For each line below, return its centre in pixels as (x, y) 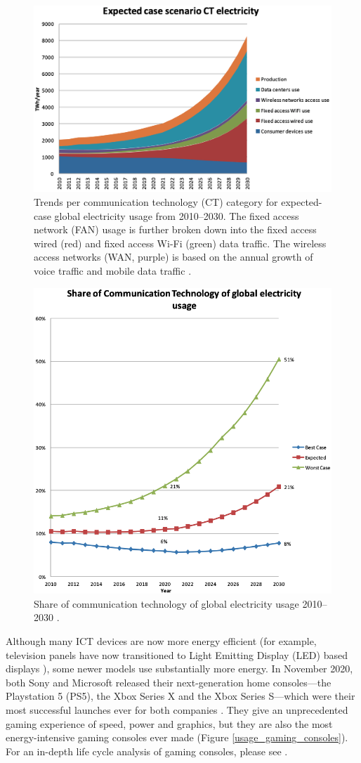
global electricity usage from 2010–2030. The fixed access (177, 215)
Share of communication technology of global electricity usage (166, 603)
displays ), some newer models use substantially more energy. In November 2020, (179, 669)
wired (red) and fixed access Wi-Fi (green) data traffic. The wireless (180, 243)
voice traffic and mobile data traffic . (113, 270)
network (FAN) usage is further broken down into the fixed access (175, 229)
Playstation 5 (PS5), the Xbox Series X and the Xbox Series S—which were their (180, 696)
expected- (302, 202)
